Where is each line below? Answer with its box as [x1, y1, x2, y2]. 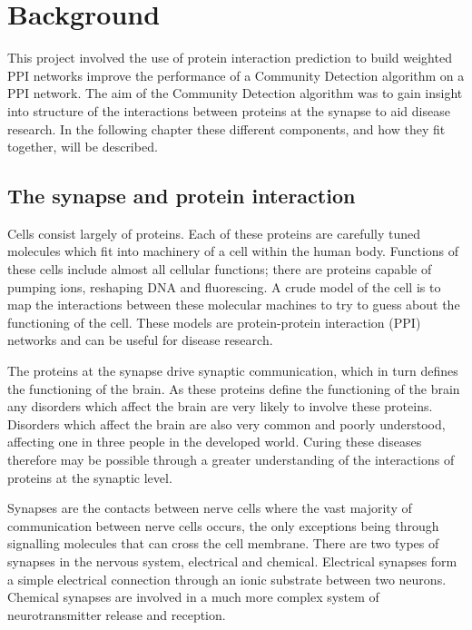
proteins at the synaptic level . [7, 468, 172, 487]
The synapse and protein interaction [7, 182, 356, 210]
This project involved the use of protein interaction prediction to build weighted [7, 48, 452, 67]
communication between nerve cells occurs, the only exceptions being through [7, 516, 439, 535]
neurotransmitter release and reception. [7, 605, 226, 624]
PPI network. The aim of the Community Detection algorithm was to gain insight [7, 84, 463, 103]
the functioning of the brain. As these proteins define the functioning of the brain [7, 379, 460, 398]
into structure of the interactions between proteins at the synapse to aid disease [7, 101, 450, 120]
